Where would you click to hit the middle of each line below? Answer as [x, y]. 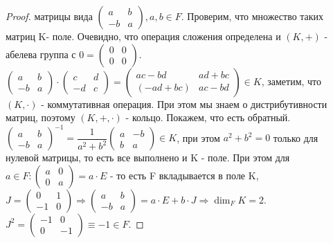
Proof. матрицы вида [49, 16]
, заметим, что [291, 81]
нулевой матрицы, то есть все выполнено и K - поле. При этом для [148, 157]
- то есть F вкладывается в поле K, [184, 175]
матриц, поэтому [40, 117]
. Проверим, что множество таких [252, 16]
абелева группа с [41, 54]
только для [296, 137]
